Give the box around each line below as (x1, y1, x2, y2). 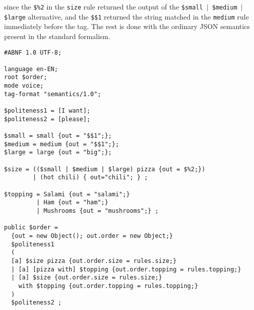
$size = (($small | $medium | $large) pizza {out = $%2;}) (4, 165, 205, 173)
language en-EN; (4, 65, 58, 73)
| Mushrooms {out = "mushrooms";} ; (36, 207, 159, 214)
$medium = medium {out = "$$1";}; (4, 140, 119, 148)
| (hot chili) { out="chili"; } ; (33, 174, 148, 181)
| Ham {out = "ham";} (36, 199, 108, 206)
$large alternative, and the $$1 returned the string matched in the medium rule (4, 11, 249, 22)
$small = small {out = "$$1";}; (4, 132, 112, 140)
